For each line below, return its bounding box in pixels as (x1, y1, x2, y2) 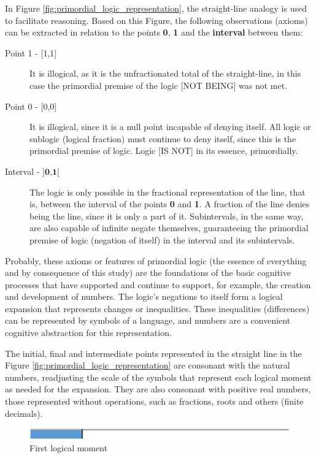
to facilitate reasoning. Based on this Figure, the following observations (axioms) (5, 13, 308, 26)
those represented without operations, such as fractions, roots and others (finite (5, 395, 304, 408)
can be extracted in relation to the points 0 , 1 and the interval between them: (5, 26, 303, 39)
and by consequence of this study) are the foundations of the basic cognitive (5, 266, 291, 279)
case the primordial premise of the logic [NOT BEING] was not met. (29, 78, 288, 91)
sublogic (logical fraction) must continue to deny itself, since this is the (29, 132, 296, 145)
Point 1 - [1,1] (5, 46, 57, 59)
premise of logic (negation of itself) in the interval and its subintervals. (29, 233, 295, 246)
